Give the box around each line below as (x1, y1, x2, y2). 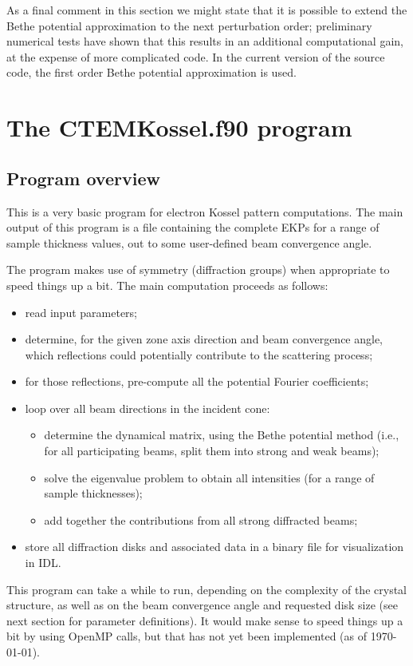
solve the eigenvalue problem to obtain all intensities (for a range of (44, 469, 375, 486)
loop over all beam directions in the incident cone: (25, 399, 270, 416)
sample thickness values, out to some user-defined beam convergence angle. (6, 234, 372, 251)
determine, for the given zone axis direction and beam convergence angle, (25, 331, 383, 347)
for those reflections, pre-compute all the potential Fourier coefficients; (25, 373, 369, 390)
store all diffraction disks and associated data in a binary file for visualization (25, 538, 404, 555)
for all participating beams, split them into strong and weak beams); (44, 442, 380, 459)
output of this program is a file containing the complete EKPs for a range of (6, 219, 380, 236)
